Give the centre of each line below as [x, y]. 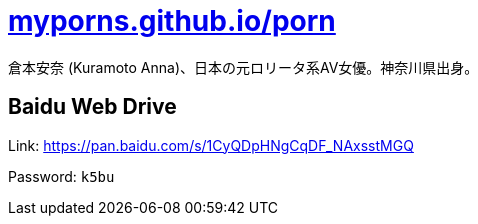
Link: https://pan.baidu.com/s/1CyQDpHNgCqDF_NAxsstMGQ [211, 145]
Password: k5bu [61, 176]
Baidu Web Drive [92, 107]
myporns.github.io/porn [172, 21]
